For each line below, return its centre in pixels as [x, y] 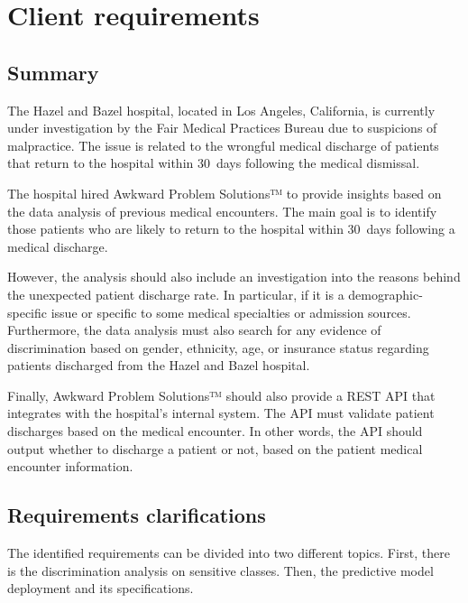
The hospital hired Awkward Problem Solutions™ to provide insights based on [225, 193]
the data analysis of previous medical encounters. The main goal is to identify [222, 211]
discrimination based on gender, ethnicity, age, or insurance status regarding [218, 347]
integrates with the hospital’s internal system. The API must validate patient [221, 413]
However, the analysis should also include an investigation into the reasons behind [234, 277]
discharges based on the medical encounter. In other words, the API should [215, 431]
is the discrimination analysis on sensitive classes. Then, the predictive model [220, 570]
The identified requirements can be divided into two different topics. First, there [229, 553]
